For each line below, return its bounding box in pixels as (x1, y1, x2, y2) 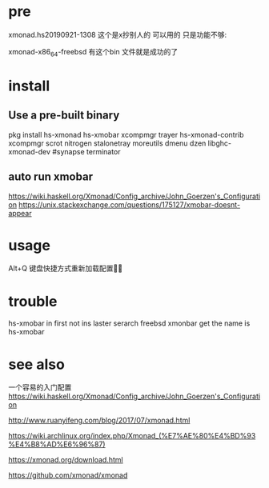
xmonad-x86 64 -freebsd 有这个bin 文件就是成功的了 (8, 46, 179, 58)
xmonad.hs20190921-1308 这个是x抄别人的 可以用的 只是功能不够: (8, 30, 227, 39)
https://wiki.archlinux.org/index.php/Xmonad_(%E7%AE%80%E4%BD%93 (8, 431, 256, 441)
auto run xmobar (8, 170, 94, 184)
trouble (8, 292, 58, 310)
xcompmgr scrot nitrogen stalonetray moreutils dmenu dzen (8, 138, 207, 148)
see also (8, 355, 66, 374)
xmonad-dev (8, 146, 50, 156)
